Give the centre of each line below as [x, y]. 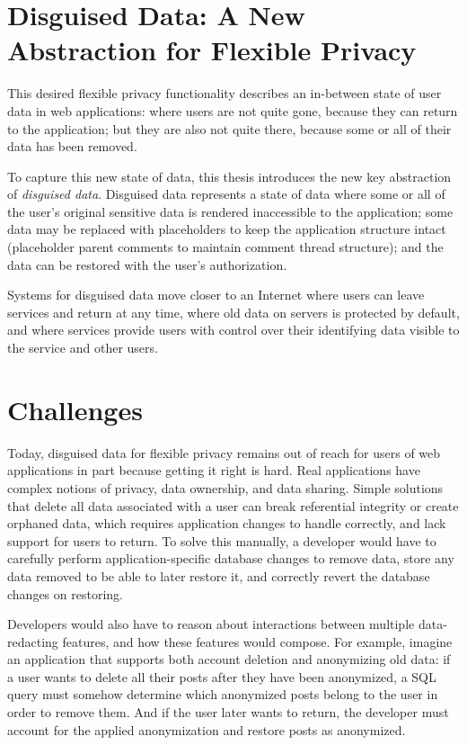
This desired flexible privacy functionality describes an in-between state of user [225, 93]
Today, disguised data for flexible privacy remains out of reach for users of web [224, 452]
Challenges [75, 409]
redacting [33, 641]
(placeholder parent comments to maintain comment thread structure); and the [225, 247]
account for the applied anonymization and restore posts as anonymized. [207, 729]
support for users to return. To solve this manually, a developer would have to [222, 540]
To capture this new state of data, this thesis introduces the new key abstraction [229, 176]
